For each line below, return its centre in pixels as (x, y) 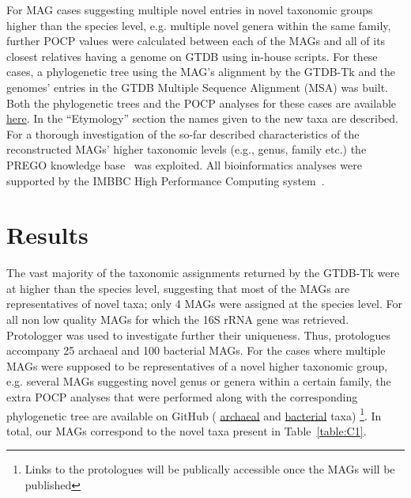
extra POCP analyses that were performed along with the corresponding (182, 397)
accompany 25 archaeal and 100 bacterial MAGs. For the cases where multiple (196, 350)
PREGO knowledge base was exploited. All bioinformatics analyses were (184, 164)
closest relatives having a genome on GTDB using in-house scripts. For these (192, 56)
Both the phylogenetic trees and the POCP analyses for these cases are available (202, 103)
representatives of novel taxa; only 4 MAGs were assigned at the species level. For (205, 304)
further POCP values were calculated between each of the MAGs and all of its (196, 41)
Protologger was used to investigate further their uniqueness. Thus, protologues (198, 335)
